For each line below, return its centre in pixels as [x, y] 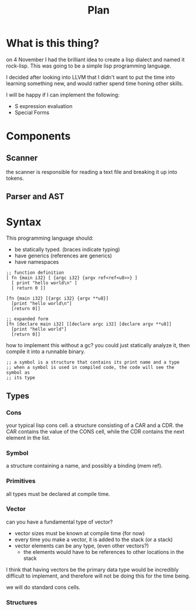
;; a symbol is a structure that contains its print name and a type [93, 362]
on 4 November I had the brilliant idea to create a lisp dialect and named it [95, 59]
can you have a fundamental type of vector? [60, 522]
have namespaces [37, 262]
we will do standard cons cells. [43, 587]
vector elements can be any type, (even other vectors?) [82, 545]
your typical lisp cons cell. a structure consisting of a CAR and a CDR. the [95, 425]
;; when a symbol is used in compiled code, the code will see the [90, 368]
